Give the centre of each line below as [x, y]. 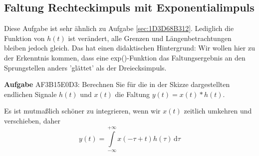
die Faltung [132, 94]
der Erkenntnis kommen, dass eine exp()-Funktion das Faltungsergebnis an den [125, 57]
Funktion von [24, 38]
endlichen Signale [30, 94]
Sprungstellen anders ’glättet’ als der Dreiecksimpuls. [85, 67]
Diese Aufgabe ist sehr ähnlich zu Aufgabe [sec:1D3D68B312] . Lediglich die [119, 28]
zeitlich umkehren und [218, 111]
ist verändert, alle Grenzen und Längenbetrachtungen [150, 38]
